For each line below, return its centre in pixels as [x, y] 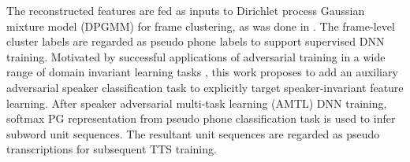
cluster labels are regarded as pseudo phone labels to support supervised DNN [196, 41]
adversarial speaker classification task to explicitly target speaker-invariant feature [205, 87]
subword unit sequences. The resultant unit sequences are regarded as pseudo [193, 133]
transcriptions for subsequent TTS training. [112, 149]
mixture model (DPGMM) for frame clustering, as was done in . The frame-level [201, 26]
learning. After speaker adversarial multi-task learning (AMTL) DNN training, [197, 103]
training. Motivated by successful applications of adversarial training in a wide [196, 56]
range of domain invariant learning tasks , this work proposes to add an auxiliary [202, 72]
